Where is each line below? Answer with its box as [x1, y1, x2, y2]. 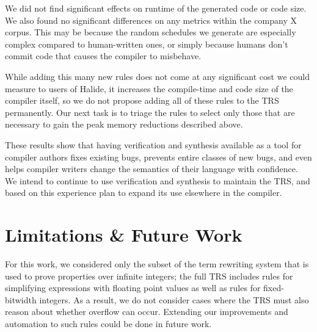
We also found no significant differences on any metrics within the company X [5, 13, 297, 26]
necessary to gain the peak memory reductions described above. [5, 118, 243, 131]
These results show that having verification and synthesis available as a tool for [5, 138, 302, 151]
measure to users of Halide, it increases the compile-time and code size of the [5, 82, 293, 95]
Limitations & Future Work [5, 222, 242, 247]
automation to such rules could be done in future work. [5, 317, 212, 330]
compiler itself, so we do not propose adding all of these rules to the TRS [5, 94, 279, 107]
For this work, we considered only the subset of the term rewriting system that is [5, 258, 309, 270]
